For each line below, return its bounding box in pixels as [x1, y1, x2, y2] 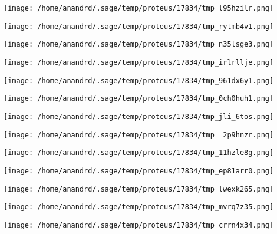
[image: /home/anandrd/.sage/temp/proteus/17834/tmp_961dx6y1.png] [4, 76, 274, 85]
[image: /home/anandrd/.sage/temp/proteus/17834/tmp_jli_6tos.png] [4, 112, 274, 121]
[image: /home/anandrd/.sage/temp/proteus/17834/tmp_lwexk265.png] [4, 184, 274, 193]
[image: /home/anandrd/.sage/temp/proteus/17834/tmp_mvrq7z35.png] [4, 203, 274, 212]
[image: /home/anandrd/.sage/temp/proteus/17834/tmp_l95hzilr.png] [4, 4, 274, 12]
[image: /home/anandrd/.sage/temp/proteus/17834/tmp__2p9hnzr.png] [4, 130, 274, 139]
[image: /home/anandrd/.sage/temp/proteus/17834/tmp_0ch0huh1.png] [4, 94, 274, 103]
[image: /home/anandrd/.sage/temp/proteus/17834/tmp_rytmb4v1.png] [4, 22, 274, 31]
